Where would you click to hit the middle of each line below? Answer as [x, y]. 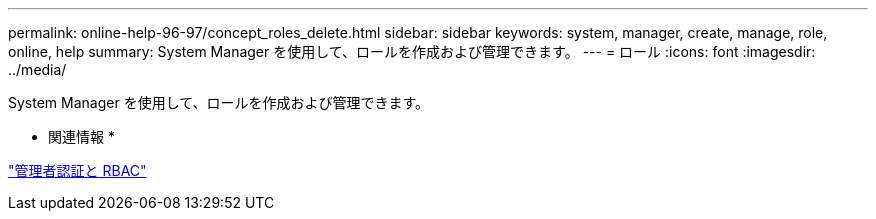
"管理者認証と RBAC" [77, 170]
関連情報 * [81, 136]
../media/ [37, 69]
